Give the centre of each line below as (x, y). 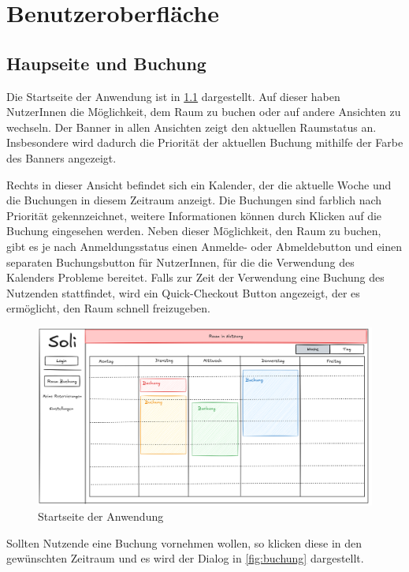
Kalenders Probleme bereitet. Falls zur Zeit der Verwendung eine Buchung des (195, 277)
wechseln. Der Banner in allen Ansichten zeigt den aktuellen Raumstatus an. (191, 127)
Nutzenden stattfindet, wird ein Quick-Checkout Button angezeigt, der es (183, 292)
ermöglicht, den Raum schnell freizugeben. (108, 308)
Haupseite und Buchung (106, 63)
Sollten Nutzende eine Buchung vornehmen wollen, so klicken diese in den (184, 542)
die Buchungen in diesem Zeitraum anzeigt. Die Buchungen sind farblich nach (194, 200)
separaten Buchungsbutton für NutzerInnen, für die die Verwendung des (180, 262)
